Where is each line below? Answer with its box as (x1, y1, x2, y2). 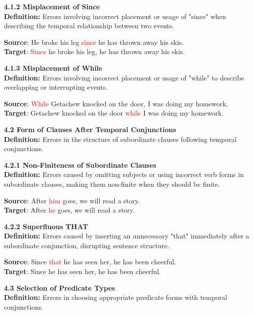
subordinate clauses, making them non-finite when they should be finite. (4, 178, 220, 189)
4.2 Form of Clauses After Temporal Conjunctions (4, 124, 176, 134)
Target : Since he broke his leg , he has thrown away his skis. (4, 46, 185, 57)
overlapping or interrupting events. (4, 82, 108, 92)
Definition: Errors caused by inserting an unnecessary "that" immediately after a (4, 231, 250, 241)
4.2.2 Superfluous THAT (4, 221, 88, 231)
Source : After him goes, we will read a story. (4, 195, 140, 205)
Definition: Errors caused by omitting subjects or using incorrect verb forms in (4, 169, 244, 179)
